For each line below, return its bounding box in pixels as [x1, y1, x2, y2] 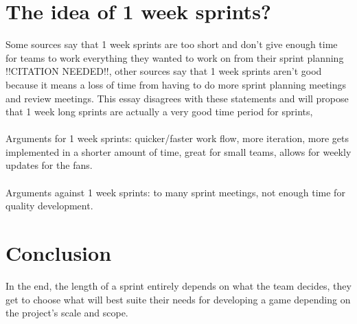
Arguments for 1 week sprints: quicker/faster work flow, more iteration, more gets [5, 131, 349, 146]
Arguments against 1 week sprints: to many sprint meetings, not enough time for [5, 185, 345, 199]
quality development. [5, 198, 93, 213]
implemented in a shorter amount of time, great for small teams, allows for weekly [5, 144, 352, 159]
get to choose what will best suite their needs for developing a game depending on [5, 292, 351, 306]
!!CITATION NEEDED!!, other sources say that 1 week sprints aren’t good [5, 64, 322, 78]
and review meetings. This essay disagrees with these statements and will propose [5, 91, 349, 105]
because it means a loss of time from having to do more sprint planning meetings [5, 77, 346, 91]
